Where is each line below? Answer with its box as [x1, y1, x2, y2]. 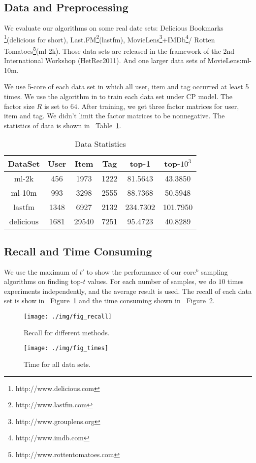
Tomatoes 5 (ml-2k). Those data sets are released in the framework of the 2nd [4, 44, 234, 56]
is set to [44, 101, 68, 111]
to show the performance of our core [86, 266, 196, 277]
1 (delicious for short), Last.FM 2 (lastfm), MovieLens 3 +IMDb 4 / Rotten [4, 33, 215, 44]
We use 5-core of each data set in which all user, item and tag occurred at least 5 [4, 81, 249, 92]
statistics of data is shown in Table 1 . [4, 120, 121, 130]
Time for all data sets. [24, 358, 91, 369]
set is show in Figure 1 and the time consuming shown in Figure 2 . [4, 295, 215, 306]
